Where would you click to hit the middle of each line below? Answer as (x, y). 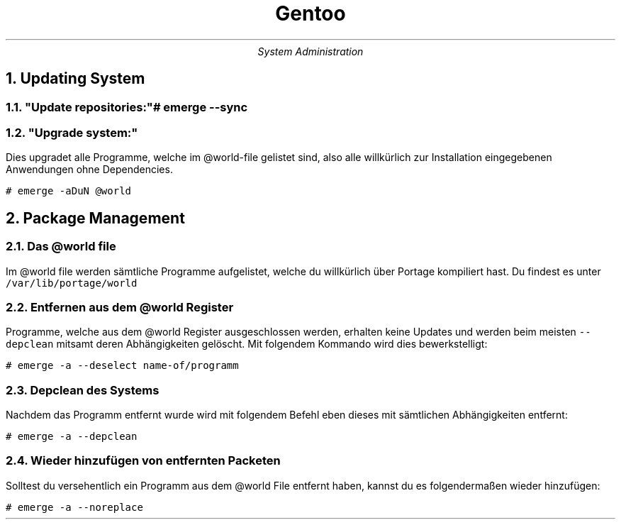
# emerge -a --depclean (72, 437)
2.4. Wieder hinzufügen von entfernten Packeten (143, 461)
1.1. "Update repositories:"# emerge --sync (127, 107)
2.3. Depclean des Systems (83, 390)
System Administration (310, 51)
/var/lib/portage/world (72, 283)
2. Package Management (95, 218)
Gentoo (310, 13)
